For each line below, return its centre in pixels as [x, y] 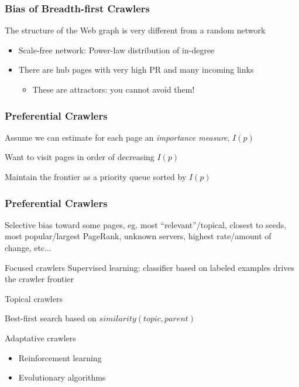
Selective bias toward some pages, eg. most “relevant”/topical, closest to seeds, [146, 224]
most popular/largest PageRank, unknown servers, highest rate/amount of [138, 236]
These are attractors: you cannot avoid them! [114, 89]
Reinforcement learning [60, 357]
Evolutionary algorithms [62, 377]
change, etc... [28, 247]
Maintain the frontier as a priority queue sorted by [96, 176]
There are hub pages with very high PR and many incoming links [136, 69]
